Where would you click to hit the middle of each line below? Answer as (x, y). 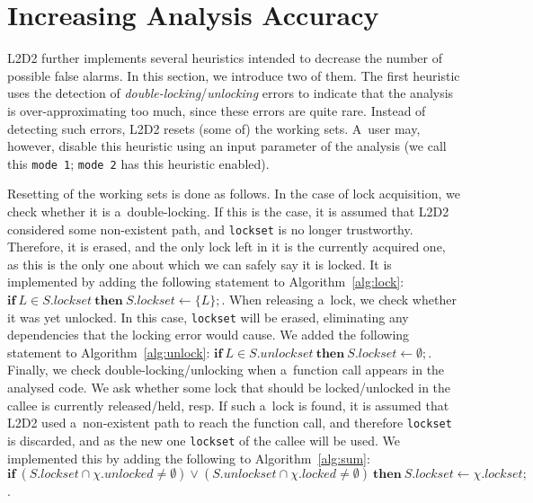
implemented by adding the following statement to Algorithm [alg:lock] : (206, 282)
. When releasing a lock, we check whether (339, 299)
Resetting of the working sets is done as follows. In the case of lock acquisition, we (234, 194)
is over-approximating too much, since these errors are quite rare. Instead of (217, 110)
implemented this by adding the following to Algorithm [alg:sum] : (189, 458)
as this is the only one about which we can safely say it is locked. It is (200, 264)
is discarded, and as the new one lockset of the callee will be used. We (204, 440)
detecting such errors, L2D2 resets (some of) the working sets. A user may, (214, 128)
